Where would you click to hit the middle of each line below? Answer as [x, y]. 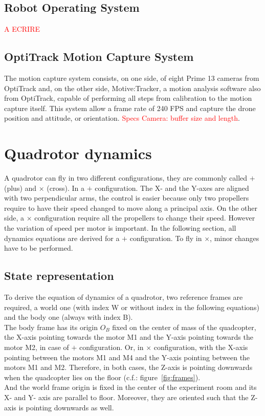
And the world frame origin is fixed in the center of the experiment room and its [130, 387]
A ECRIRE [22, 29]
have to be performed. [39, 248]
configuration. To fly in [166, 238]
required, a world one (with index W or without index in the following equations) [132, 307]
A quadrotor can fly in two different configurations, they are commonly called [126, 178]
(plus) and [20, 188]
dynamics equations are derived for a [62, 238]
